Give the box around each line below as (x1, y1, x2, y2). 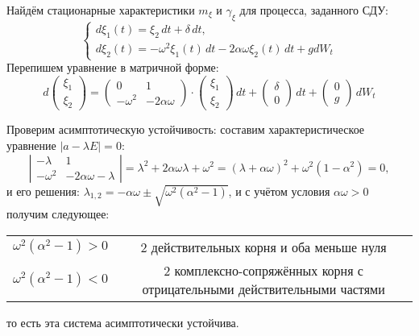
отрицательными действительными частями (142, 279, 385, 298)
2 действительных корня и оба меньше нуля (140, 237, 387, 256)
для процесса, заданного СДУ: (239, 2, 388, 18)
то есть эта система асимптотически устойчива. (6, 313, 239, 330)
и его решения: (6, 182, 80, 199)
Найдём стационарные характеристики (6, 2, 195, 18)
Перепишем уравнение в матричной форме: (6, 59, 219, 76)
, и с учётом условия (228, 182, 330, 199)
